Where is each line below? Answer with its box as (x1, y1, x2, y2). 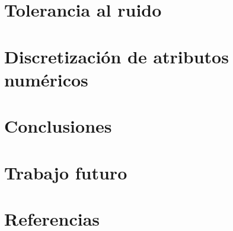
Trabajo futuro (4, 160, 127, 184)
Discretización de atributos (4, 44, 229, 68)
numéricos (4, 67, 88, 91)
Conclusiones (4, 114, 112, 138)
